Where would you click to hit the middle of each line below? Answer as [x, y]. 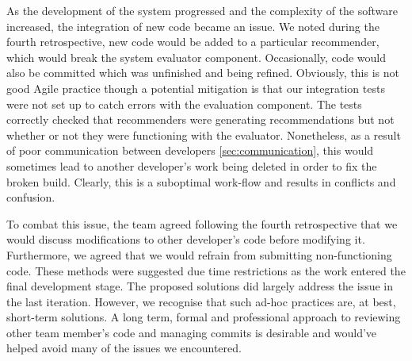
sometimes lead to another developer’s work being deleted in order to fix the [192, 165]
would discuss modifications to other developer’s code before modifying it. [186, 239]
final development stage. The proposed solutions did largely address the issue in [200, 286]
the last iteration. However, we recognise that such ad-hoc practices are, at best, [201, 301]
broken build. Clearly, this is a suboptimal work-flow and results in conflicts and [201, 181]
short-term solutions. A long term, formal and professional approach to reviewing [204, 317]
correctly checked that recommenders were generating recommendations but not [200, 119]
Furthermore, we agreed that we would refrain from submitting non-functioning [199, 254]
